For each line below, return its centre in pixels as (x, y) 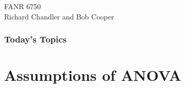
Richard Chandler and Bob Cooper (59, 16)
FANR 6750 (23, 6)
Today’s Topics (35, 39)
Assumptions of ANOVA (93, 75)
